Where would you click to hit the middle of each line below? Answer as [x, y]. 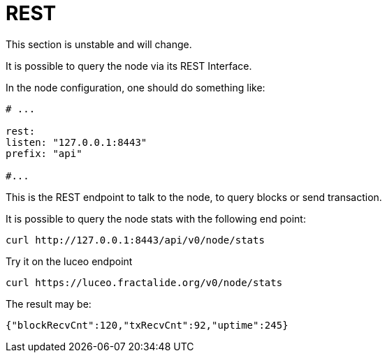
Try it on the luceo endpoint [69, 261]
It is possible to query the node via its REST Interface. [129, 66]
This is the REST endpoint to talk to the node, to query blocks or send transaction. [194, 197]
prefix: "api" [44, 153]
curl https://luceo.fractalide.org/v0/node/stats [144, 282]
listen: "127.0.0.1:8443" [76, 142]
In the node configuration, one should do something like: [136, 87]
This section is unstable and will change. [99, 44]
